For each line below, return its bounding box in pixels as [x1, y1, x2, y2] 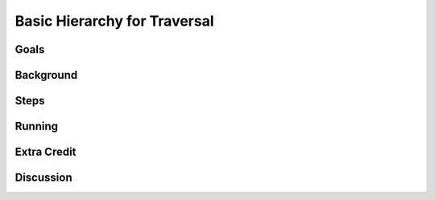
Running [14, 120, 59, 133]
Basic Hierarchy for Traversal [14, 12, 214, 30]
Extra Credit [14, 145, 77, 159]
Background [14, 68, 78, 82]
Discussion [14, 171, 72, 185]
